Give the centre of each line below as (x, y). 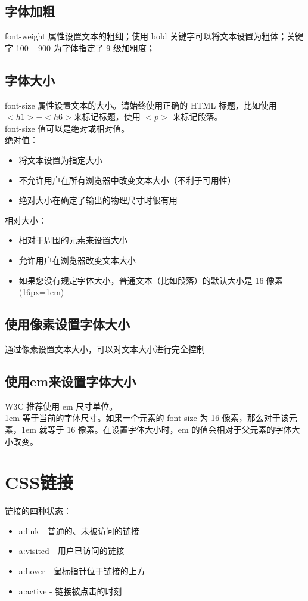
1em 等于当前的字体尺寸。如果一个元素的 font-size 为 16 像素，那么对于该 (147, 418)
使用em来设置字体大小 (71, 381)
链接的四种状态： (38, 511)
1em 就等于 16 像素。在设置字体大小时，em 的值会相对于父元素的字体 (156, 429)
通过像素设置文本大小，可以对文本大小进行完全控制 (105, 348)
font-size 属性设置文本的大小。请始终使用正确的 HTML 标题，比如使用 (141, 105)
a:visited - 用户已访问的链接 (71, 551)
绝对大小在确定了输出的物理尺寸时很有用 (98, 200)
